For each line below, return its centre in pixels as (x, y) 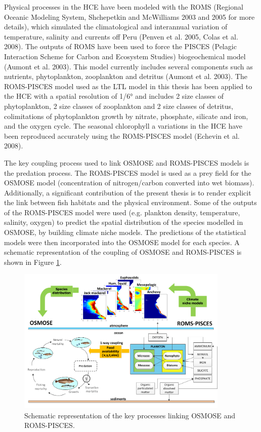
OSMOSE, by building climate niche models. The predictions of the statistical (125, 232)
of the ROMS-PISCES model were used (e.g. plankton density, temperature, (122, 212)
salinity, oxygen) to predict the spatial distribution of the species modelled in (124, 222)
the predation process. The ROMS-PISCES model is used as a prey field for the (128, 172)
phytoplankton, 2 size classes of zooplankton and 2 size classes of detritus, (119, 106)
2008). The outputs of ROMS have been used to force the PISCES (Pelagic (120, 46)
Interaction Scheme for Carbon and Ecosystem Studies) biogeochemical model (125, 56)
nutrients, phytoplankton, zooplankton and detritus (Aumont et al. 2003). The (126, 76)
